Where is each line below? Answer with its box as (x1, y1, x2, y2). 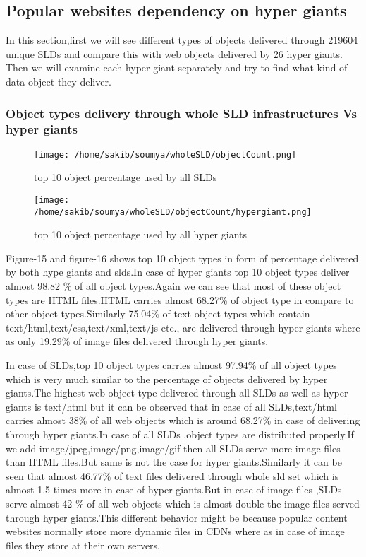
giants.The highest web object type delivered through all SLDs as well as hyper (6, 385, 348, 400)
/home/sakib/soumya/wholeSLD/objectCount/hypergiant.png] (34, 206, 312, 217)
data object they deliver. (6, 74, 111, 88)
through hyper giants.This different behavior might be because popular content (6, 510, 348, 524)
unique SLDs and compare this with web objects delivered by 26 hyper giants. (6, 46, 343, 61)
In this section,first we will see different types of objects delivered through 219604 (6, 33, 358, 47)
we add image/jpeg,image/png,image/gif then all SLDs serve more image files (6, 440, 341, 455)
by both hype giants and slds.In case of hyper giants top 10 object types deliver (6, 264, 350, 279)
